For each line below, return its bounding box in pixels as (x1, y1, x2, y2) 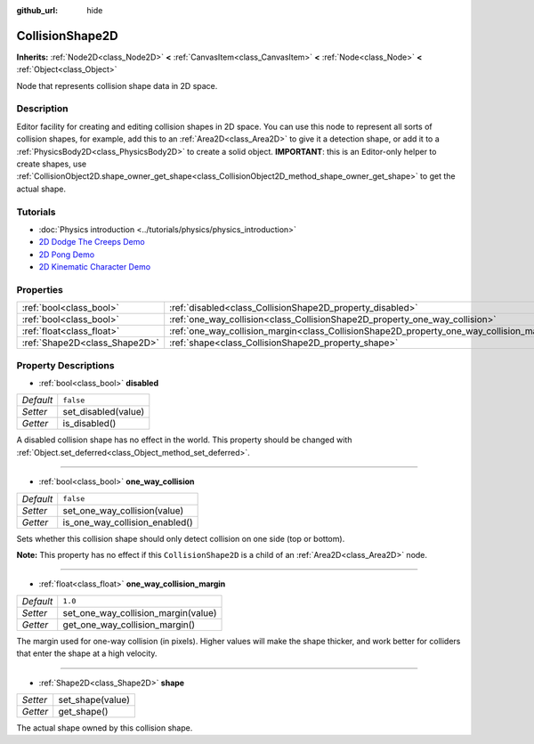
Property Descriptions (16, 359, 115, 371)
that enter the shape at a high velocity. (16, 648, 158, 659)
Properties (16, 283, 64, 295)
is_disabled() (62, 417, 117, 430)
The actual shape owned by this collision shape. (16, 722, 193, 733)
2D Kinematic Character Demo (38, 262, 151, 272)
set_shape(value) (58, 693, 131, 706)
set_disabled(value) (62, 406, 145, 418)
